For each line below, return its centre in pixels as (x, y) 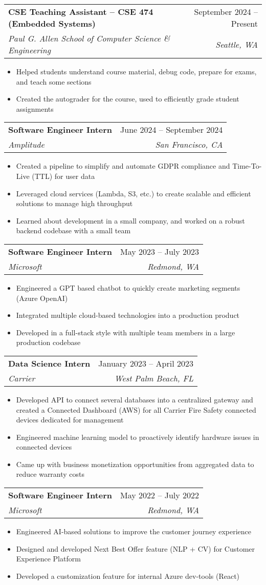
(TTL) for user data (63, 176)
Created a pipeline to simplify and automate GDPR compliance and (123, 166)
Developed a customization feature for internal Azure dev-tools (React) (128, 576)
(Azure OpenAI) (42, 298)
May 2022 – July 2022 (160, 495)
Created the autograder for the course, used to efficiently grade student (128, 99)
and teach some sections (54, 81)
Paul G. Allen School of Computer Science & (89, 38)
